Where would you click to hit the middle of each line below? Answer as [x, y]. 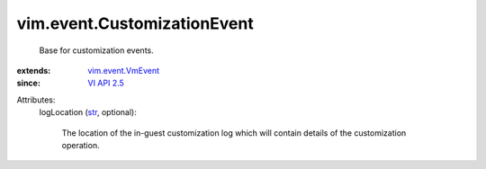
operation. [81, 145]
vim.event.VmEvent [124, 70]
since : [28, 83]
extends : [34, 70]
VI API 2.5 [106, 83]
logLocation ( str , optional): [88, 112]
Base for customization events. [96, 50]
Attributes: [36, 100]
